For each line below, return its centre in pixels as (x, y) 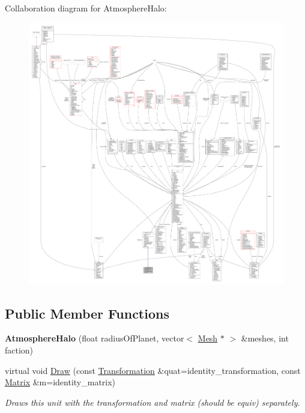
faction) (19, 350)
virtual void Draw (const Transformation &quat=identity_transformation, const (153, 370)
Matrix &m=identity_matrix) (60, 382)
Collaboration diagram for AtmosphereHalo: (86, 8)
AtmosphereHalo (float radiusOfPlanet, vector (95, 338)
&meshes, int (265, 338)
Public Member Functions (87, 313)
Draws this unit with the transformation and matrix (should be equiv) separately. (152, 402)
